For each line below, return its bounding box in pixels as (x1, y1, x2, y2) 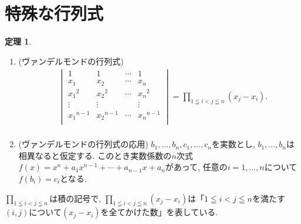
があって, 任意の (165, 161, 228, 173)
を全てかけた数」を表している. (100, 206, 218, 218)
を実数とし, (211, 138, 255, 150)
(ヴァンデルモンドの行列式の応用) (18, 138, 148, 150)
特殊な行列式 (5, 1, 104, 25)
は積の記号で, (49, 192, 102, 204)
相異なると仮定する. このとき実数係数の (18, 149, 172, 161)
